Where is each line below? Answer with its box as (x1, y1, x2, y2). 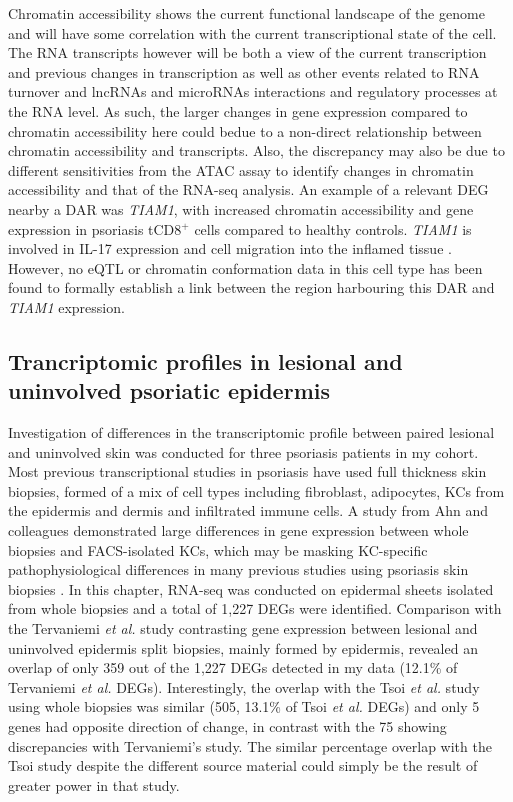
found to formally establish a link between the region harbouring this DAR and (8, 277, 495, 298)
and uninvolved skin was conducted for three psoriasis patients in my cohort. (8, 441, 479, 462)
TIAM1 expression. (8, 296, 125, 317)
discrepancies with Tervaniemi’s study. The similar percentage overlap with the (8, 735, 492, 756)
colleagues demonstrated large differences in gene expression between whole (8, 520, 469, 541)
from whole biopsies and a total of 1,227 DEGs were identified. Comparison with (8, 598, 502, 619)
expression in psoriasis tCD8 (8, 218, 182, 239)
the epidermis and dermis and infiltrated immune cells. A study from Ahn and (8, 500, 488, 521)
